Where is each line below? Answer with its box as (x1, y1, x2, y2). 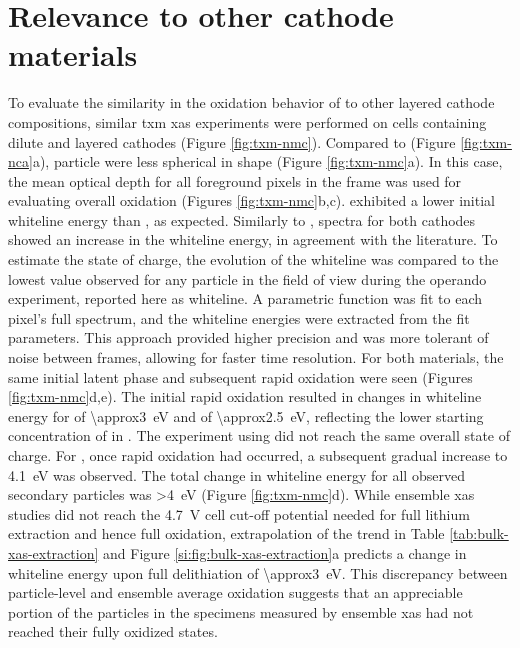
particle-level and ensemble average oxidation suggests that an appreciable (8, 582, 463, 603)
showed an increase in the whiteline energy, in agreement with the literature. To (8, 229, 498, 250)
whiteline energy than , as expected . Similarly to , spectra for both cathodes (8, 209, 476, 230)
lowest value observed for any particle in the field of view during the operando (8, 268, 487, 289)
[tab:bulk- (449, 523, 509, 544)
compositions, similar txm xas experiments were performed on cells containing (8, 111, 487, 132)
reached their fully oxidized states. (8, 621, 218, 642)
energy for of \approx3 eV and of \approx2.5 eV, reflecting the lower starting (8, 405, 484, 426)
